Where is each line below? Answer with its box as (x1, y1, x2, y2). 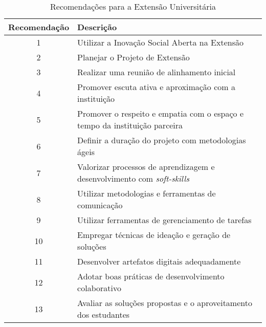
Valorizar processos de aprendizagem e (77, 161, 215, 172)
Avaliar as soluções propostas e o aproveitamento (77, 297, 252, 309)
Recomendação (8, 21, 70, 33)
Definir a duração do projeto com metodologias (77, 134, 246, 146)
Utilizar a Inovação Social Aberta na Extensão (77, 36, 243, 48)
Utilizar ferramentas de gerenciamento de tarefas (77, 214, 252, 226)
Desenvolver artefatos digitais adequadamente (77, 255, 241, 267)
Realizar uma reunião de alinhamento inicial (77, 66, 236, 78)
